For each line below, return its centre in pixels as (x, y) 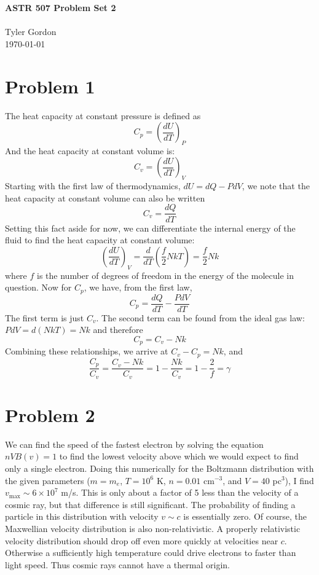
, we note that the (276, 186)
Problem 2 (50, 414)
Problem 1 (50, 86)
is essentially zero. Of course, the (245, 516)
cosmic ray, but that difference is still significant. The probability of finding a (150, 504)
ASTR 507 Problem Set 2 (61, 7)
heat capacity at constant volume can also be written (105, 198)
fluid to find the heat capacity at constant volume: (100, 240)
